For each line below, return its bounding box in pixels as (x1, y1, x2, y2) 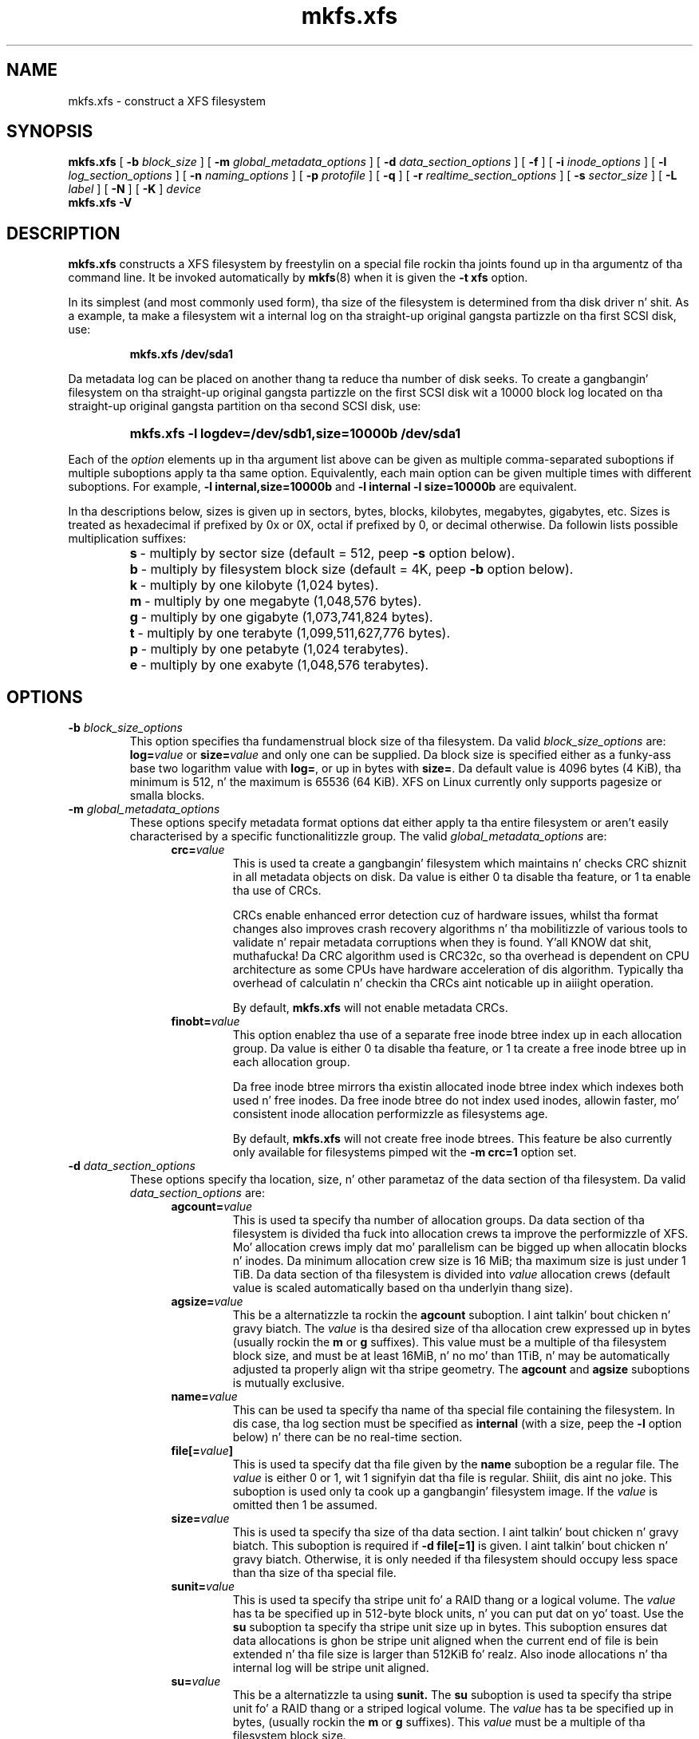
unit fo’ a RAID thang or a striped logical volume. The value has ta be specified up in (232, 1701, 674, 1716)
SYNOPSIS (6, 121, 93, 142)
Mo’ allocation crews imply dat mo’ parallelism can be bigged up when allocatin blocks (232, 1240, 688, 1255)
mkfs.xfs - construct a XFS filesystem (68, 93, 266, 108)
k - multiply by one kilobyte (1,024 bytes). (129, 577, 379, 594)
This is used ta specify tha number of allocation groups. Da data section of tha (232, 1213, 645, 1227)
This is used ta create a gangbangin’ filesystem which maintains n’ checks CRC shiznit (232, 856, 687, 871)
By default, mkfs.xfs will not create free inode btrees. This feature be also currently (232, 1132, 673, 1146)
